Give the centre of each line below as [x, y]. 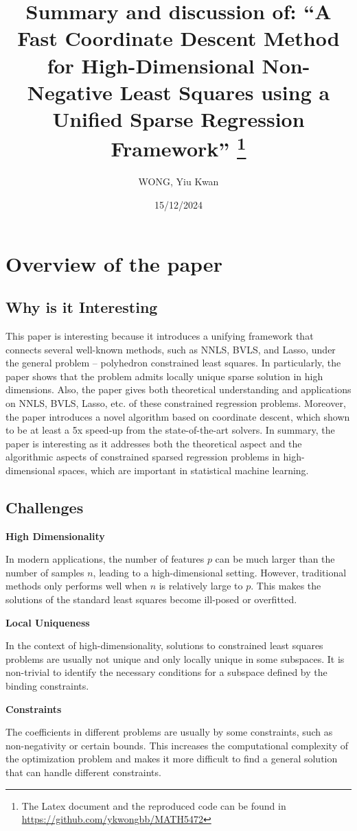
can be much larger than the [275, 559]
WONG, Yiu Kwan [178, 182]
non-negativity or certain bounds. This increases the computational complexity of [177, 745]
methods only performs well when [76, 586]
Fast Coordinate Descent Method [178, 38]
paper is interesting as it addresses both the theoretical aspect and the [154, 443]
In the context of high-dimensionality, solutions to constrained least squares [164, 645]
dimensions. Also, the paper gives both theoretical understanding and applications [178, 389]
